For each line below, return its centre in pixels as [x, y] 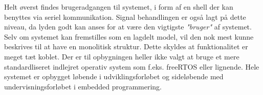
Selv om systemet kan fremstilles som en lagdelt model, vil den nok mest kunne [129, 36]
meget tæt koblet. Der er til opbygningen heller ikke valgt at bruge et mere [122, 56]
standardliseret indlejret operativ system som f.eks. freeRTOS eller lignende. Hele [132, 66]
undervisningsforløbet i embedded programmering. [83, 86]
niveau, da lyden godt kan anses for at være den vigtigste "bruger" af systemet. [128, 27]
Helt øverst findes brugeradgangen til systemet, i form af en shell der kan [119, 7]
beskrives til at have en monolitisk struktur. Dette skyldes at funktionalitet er [126, 46]
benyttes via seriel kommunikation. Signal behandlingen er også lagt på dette [125, 17]
